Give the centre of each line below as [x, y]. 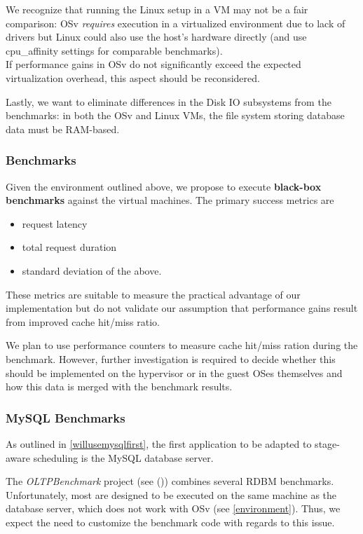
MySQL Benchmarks [66, 417]
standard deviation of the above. [92, 270]
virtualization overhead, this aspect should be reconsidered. [133, 77]
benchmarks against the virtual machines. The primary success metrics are [170, 200]
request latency [55, 223]
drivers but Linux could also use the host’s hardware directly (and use [156, 37]
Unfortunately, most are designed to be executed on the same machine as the [171, 494]
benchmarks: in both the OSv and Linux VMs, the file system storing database [175, 115]
